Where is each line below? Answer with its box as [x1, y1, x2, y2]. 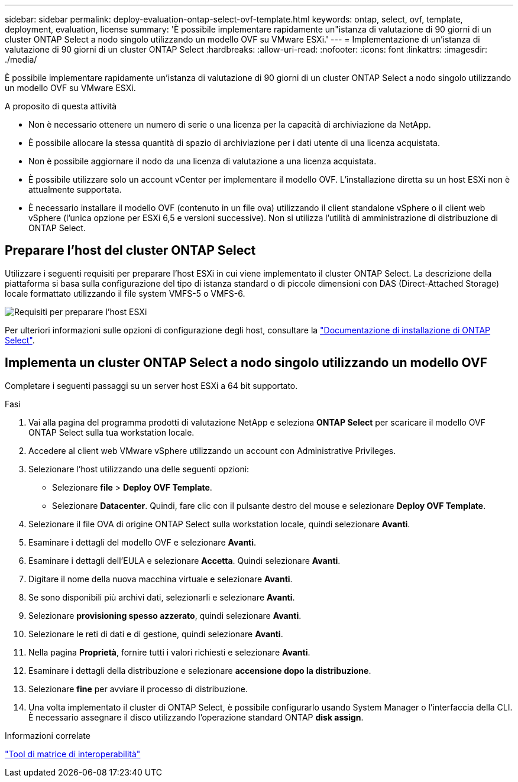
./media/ [5, 54, 37, 64]
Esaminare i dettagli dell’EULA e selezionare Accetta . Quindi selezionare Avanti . [28, 555, 341, 566]
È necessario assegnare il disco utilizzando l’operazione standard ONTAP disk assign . [28, 712, 364, 722]
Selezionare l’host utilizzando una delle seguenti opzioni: [28, 463, 250, 474]
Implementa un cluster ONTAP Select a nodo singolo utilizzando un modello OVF [5, 355, 487, 371]
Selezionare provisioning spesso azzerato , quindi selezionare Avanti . [28, 610, 302, 621]
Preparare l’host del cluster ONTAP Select [5, 243, 256, 258]
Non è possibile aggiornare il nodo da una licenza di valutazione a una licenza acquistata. [28, 156, 377, 166]
